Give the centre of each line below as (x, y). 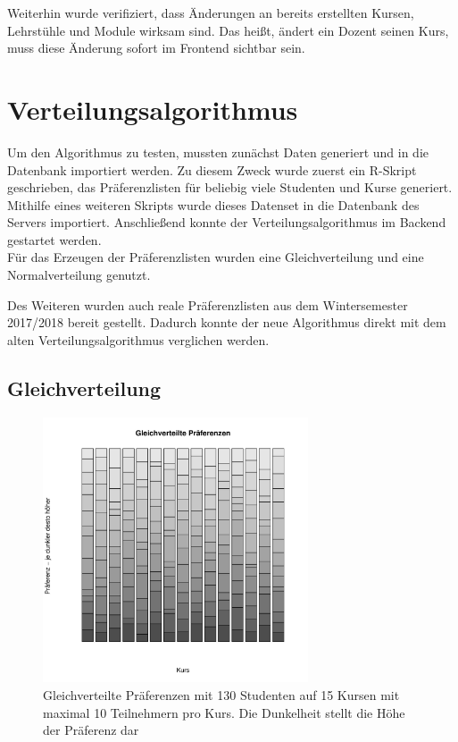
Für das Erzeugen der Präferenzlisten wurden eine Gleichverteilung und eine (216, 257)
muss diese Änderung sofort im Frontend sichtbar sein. (156, 48)
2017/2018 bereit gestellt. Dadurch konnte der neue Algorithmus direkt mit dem (227, 322)
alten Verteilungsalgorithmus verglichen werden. (138, 339)
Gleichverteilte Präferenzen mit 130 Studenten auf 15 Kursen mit (221, 695)
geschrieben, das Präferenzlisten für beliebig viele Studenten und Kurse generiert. (230, 187)
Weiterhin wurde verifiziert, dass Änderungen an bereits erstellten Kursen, (211, 13)
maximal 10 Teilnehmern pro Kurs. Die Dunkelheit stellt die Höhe (224, 712)
